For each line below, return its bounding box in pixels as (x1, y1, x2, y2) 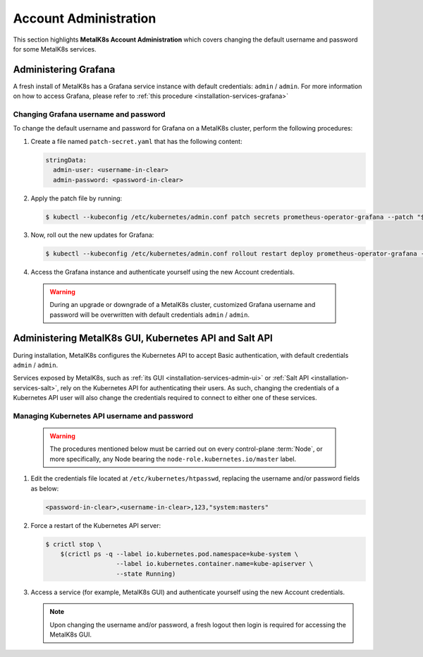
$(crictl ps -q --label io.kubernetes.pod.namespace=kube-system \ (60, 550, 299, 557)
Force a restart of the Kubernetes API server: (30, 521, 161, 529)
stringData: (45, 156, 87, 164)
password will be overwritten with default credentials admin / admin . (49, 311, 250, 319)
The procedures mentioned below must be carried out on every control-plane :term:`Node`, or (49, 445, 323, 453)
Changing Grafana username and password (13, 109, 166, 119)
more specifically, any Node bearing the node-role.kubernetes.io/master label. (49, 454, 296, 463)
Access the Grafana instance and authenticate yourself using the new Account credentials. (30, 268, 295, 277)
